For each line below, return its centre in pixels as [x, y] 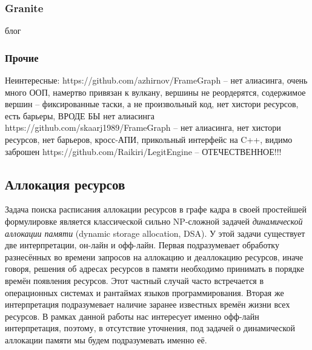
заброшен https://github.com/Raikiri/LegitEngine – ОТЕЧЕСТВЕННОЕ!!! [143, 151]
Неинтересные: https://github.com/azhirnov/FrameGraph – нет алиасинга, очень [156, 80]
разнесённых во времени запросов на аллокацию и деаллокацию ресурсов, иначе [154, 256]
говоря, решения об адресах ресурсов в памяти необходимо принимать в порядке [155, 269]
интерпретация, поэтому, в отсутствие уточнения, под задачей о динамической [150, 328]
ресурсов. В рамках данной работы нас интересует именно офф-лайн [132, 316]
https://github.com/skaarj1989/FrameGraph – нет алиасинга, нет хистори [143, 127]
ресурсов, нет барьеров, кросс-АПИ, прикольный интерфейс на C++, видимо [149, 139]
